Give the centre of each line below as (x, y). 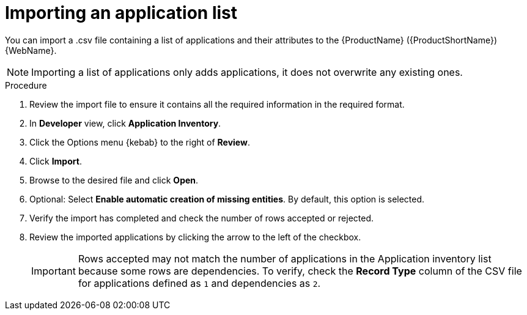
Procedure (26, 85)
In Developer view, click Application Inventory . (125, 123)
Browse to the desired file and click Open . (114, 180)
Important (53, 271)
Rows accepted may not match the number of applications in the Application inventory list (285, 258)
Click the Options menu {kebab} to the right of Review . (140, 142)
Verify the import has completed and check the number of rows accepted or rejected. (202, 218)
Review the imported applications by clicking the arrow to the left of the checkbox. (195, 237)
